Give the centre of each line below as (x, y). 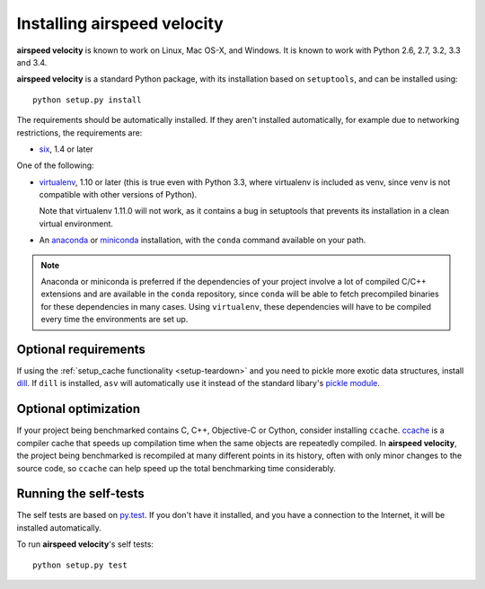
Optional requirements (81, 349)
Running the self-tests (81, 494)
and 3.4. (32, 62)
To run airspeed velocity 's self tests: (85, 544)
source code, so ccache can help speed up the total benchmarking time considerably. (176, 468)
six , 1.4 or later (66, 149)
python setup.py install (87, 100)
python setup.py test (80, 565)
